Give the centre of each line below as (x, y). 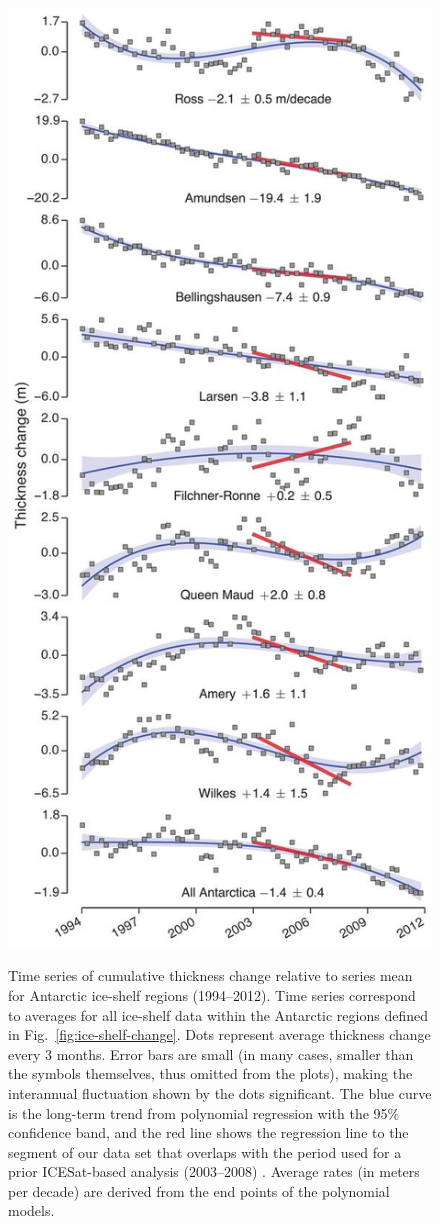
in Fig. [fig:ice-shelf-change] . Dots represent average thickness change (219, 1034)
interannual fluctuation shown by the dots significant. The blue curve (220, 1092)
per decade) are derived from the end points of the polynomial (199, 1190)
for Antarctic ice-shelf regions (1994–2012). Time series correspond (212, 994)
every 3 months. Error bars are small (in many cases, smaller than (211, 1053)
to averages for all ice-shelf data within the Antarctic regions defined (218, 1014)
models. (31, 1210)
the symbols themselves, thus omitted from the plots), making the (210, 1073)
